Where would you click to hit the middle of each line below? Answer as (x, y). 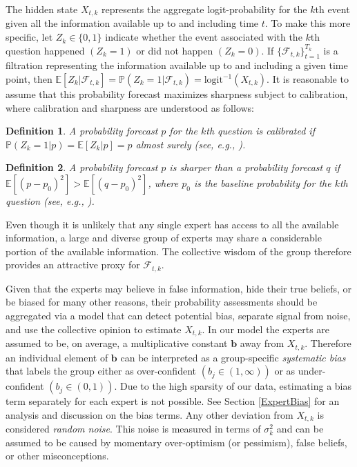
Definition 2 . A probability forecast (82, 167)
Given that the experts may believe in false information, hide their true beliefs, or (179, 288)
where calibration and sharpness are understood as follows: (130, 107)
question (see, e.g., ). (50, 201)
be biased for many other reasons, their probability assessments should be (162, 302)
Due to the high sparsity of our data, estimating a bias (235, 386)
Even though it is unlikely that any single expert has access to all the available (172, 224)
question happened (45, 50)
